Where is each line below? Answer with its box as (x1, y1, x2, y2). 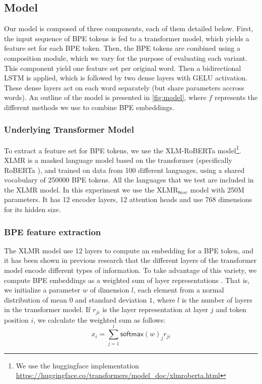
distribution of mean (4, 294, 67, 305)
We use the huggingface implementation (16, 360, 139, 370)
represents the (214, 92, 258, 103)
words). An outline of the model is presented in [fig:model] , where (4, 92, 207, 103)
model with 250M (190, 184, 244, 195)
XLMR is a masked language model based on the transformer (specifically (4, 155, 232, 165)
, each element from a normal (134, 284, 224, 295)
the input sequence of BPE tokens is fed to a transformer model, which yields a (4, 33, 249, 43)
